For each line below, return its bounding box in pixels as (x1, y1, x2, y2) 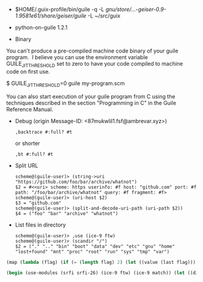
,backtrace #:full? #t (14, 129, 72, 135)
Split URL (14, 162, 38, 169)
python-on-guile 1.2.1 (14, 24, 68, 31)
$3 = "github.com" (14, 200, 62, 206)
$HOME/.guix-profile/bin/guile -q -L (14, 6, 105, 13)
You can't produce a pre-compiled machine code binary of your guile (6, 47, 179, 54)
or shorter (14, 139, 40, 147)
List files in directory (14, 221, 66, 228)
